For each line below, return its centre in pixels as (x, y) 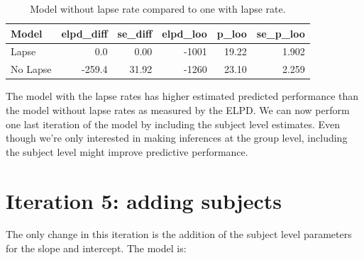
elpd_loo (184, 33)
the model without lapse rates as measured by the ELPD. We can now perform (178, 109)
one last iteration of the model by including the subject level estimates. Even (173, 124)
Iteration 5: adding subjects (144, 200)
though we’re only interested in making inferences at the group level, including (177, 138)
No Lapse (31, 69)
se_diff (135, 33)
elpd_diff (84, 33)
